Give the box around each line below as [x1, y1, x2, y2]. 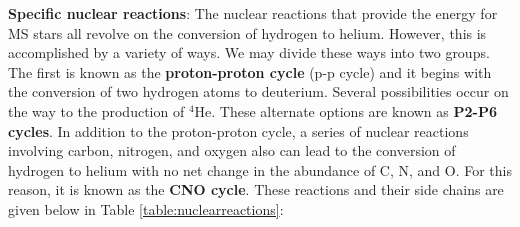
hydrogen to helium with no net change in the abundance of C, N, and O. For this [8, 159, 512, 180]
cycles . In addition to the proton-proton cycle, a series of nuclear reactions [8, 120, 469, 141]
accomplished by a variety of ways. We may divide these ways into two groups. [8, 42, 490, 63]
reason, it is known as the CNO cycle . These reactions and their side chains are [8, 179, 504, 200]
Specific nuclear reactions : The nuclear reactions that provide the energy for [8, 3, 498, 23]
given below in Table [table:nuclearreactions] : [8, 198, 284, 219]
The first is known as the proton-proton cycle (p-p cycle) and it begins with [8, 61, 492, 82]
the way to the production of [8, 100, 185, 121]
